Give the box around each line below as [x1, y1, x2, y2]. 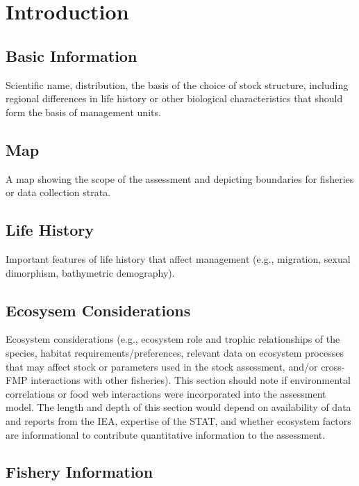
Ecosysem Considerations [6, 299, 191, 321]
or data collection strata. [6, 185, 111, 200]
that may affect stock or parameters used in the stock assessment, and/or [6, 359, 318, 373]
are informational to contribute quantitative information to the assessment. [6, 427, 326, 442]
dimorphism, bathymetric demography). [6, 265, 175, 280]
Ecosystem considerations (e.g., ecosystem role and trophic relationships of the [6, 332, 340, 346]
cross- [321, 359, 345, 373]
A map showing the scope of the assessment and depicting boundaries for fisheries [6, 171, 354, 186]
